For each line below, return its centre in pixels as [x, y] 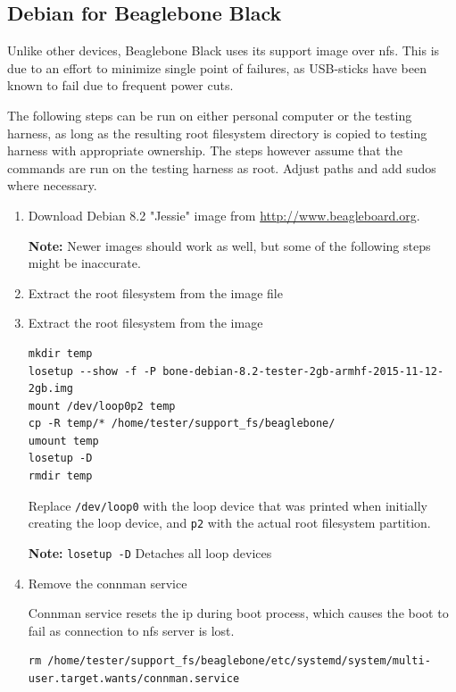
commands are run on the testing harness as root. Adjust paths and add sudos [222, 167]
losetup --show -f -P [92, 371]
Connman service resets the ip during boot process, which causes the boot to [238, 613]
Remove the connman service [108, 583]
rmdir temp [60, 476]
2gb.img [50, 389]
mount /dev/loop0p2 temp [102, 406]
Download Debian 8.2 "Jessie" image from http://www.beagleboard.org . [224, 215]
